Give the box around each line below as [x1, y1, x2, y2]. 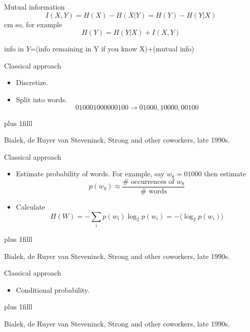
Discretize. [16, 77, 48, 88]
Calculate [16, 202, 45, 212]
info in [4, 43, 24, 54]
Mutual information [4, 2, 65, 12]
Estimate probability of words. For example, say [16, 168, 165, 179]
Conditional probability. [16, 284, 90, 295]
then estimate [204, 168, 246, 179]
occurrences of [131, 178, 174, 185]
